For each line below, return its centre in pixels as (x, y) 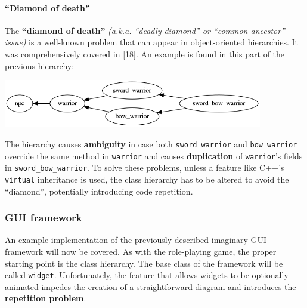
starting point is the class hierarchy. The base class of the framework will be (144, 263)
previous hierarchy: (40, 65)
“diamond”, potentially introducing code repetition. (99, 191)
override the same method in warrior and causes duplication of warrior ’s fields (154, 155)
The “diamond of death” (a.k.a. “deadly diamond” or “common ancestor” (145, 30)
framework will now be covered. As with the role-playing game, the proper (141, 252)
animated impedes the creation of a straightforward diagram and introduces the (151, 286)
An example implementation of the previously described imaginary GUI (136, 240)
